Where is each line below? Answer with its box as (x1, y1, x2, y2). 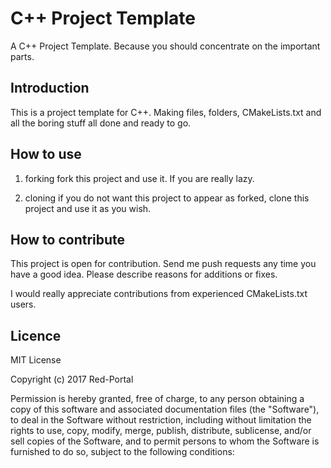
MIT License (10, 354, 62, 366)
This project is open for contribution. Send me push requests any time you (10, 258, 317, 270)
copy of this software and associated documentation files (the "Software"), (10, 403, 320, 416)
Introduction (10, 80, 90, 97)
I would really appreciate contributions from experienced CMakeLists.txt (10, 288, 308, 300)
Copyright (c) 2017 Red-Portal (10, 373, 134, 386)
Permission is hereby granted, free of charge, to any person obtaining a (10, 393, 305, 405)
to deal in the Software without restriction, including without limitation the (10, 414, 312, 426)
